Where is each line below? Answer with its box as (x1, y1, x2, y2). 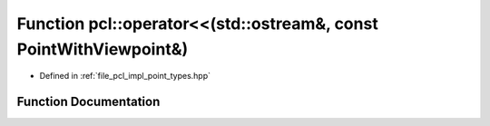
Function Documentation (16, 94, 161, 110)
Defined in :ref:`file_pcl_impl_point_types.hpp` (39, 71, 211, 82)
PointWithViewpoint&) (16, 39, 189, 59)
